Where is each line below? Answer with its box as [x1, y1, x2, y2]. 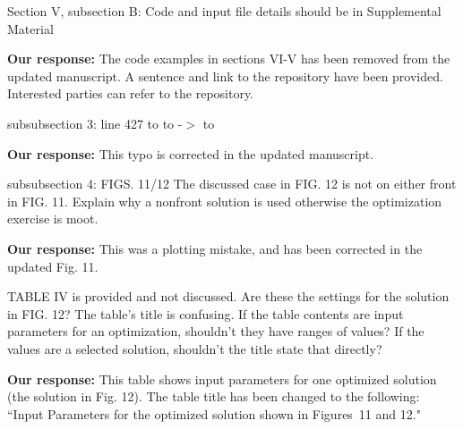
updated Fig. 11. [7, 257, 99, 275]
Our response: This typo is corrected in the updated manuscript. [7, 144, 374, 163]
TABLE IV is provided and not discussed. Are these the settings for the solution [7, 287, 450, 306]
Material [7, 19, 54, 38]
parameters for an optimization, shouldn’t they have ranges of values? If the [7, 322, 424, 341]
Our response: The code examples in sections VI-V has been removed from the [7, 49, 450, 68]
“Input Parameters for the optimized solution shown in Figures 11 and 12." [7, 404, 421, 423]
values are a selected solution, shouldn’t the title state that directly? [7, 339, 382, 357]
